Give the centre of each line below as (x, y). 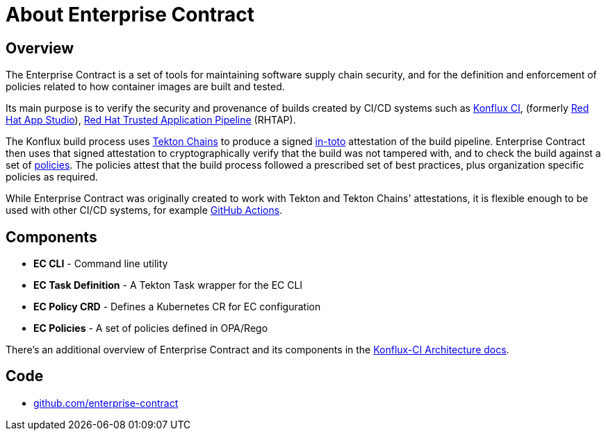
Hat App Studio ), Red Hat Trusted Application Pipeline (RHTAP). (151, 120)
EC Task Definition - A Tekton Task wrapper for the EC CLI (168, 285)
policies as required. (52, 177)
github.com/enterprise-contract (106, 403)
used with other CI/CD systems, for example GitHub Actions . (144, 210)
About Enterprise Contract (130, 15)
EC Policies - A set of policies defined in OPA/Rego (151, 328)
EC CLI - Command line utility (101, 264)
